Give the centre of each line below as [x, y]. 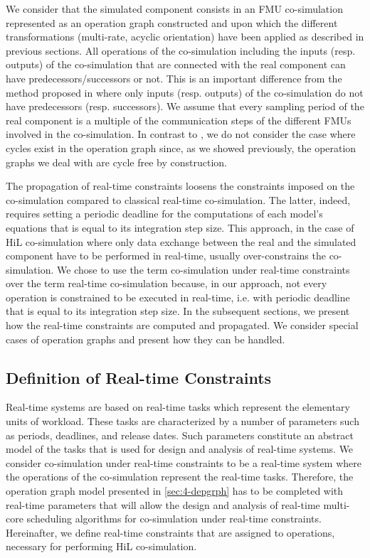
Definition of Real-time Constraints [139, 377]
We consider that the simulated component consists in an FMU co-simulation [174, 9]
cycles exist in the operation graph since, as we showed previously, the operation [181, 147]
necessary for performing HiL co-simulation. [101, 546]
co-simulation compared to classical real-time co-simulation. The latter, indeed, [178, 199]
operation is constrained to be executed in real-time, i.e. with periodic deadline [178, 297]
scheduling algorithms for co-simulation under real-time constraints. [174, 519]
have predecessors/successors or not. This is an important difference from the [174, 78]
